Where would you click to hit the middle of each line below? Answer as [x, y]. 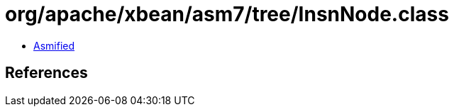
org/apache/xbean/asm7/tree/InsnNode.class [227, 14]
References [46, 73]
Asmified [54, 45]
